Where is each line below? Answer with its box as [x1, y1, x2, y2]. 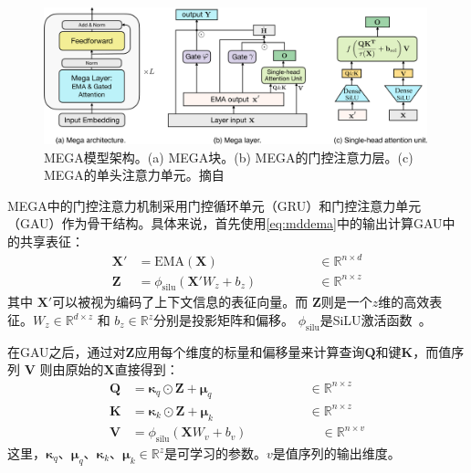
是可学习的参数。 [163, 444, 267, 462]
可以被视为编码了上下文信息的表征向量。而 [52, 292, 309, 311]
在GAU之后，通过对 [7, 342, 126, 361]
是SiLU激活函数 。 [319, 310, 432, 330]
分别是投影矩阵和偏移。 [153, 310, 295, 330]
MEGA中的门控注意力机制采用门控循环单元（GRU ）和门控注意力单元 [7, 195, 422, 215]
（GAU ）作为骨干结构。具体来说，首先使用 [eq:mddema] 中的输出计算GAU [7, 214, 443, 233]
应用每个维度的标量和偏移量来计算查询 [134, 342, 365, 361]
